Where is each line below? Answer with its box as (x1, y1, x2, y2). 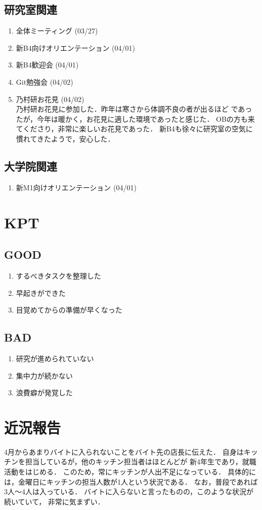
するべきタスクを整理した (16, 270, 101, 281)
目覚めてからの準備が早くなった (16, 304, 122, 315)
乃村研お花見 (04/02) (16, 93, 84, 104)
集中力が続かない (16, 370, 73, 381)
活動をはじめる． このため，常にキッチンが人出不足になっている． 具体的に (4, 466, 256, 477)
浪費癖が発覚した (16, 387, 73, 398)
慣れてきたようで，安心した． (16, 133, 115, 144)
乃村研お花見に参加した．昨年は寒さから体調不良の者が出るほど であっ (16, 104, 252, 114)
